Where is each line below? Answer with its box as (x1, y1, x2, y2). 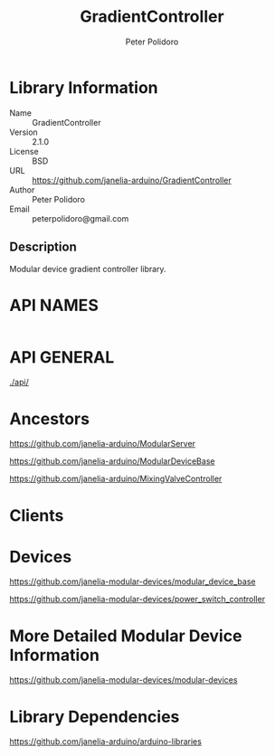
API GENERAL (9, 346, 115, 367)
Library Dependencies (9, 706, 180, 727)
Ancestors (9, 409, 90, 429)
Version (9, 127, 38, 137)
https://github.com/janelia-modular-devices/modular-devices (9, 675, 238, 685)
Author (9, 184, 35, 195)
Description (9, 240, 77, 255)
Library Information (9, 77, 158, 98)
